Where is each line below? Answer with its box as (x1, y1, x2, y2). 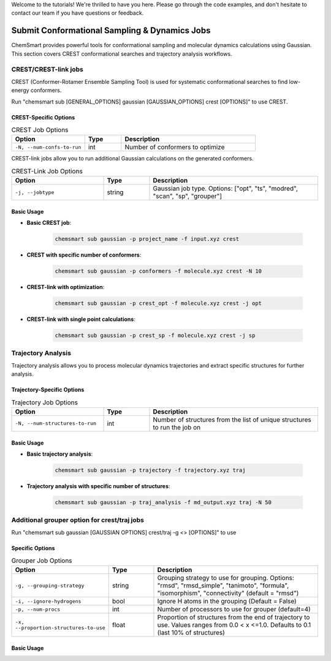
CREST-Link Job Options (11, 167, 83, 175)
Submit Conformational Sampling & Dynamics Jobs (11, 25, 211, 36)
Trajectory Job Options (11, 398, 78, 407)
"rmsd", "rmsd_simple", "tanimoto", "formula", (157, 581, 289, 590)
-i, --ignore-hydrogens (15, 598, 82, 605)
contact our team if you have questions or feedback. (11, 9, 144, 17)
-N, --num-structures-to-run (15, 420, 97, 427)
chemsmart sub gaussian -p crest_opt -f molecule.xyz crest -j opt (55, 300, 262, 307)
